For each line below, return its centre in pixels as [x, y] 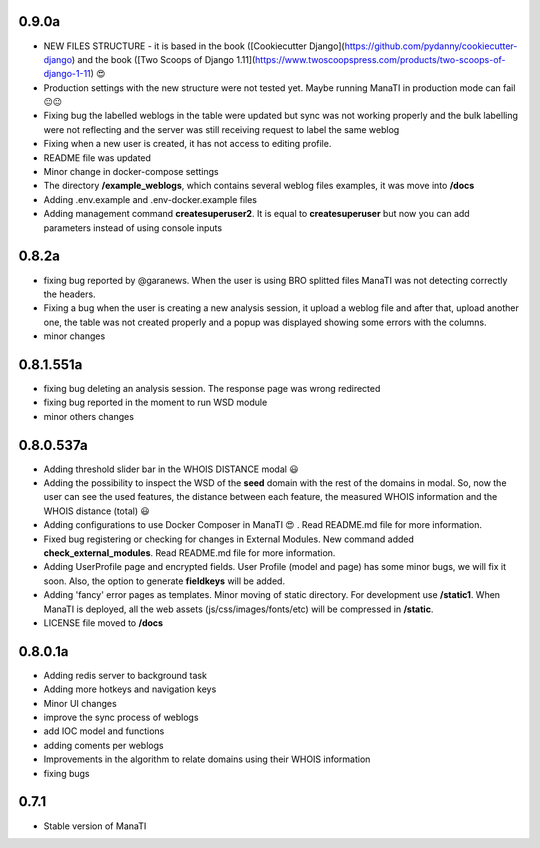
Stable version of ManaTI [95, 826]
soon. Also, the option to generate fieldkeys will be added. [164, 581]
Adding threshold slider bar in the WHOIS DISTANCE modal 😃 [171, 469]
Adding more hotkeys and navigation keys [130, 689]
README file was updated [97, 157]
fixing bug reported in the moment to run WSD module [155, 402]
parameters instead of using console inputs [133, 227]
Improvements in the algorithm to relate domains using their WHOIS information [207, 759]
